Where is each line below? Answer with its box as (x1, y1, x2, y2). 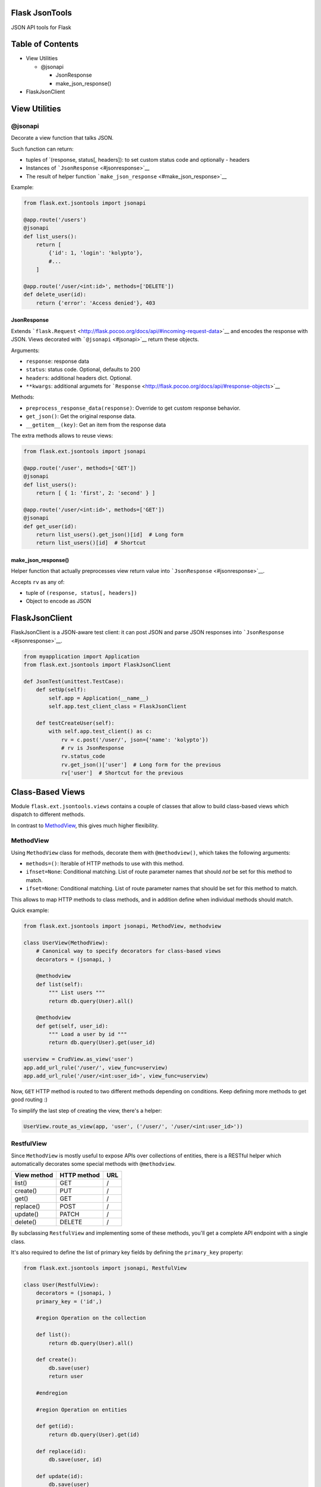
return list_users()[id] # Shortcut (36, 539, 146, 547)
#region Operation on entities (36, 1406, 127, 1413)
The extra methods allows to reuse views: (11, 432, 113, 440)
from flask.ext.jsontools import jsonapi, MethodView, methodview (23, 923, 221, 929)
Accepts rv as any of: (11, 578, 65, 585)
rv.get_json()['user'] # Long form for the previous (61, 761, 221, 768)
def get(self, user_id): (36, 1022, 109, 1029)
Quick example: (11, 907, 49, 914)
